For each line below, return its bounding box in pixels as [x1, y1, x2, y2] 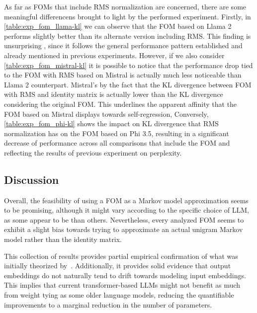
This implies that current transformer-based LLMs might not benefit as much [4, 280, 241, 290]
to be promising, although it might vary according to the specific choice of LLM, [4, 205, 249, 215]
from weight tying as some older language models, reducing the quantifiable [4, 290, 234, 300]
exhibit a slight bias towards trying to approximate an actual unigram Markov [4, 224, 243, 235]
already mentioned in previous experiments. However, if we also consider [4, 50, 225, 60]
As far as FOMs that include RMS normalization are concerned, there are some [4, 1, 247, 11]
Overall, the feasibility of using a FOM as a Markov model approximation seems [4, 195, 249, 205]
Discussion [4, 171, 59, 187]
